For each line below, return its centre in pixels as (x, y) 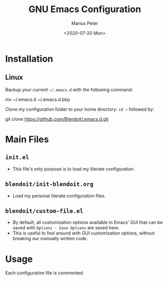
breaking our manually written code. (50, 239)
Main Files (27, 139)
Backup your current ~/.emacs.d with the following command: (69, 89)
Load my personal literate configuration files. (59, 196)
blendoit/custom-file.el (44, 211)
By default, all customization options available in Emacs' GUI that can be (88, 222)
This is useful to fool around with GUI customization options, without (83, 233)
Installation (29, 59)
